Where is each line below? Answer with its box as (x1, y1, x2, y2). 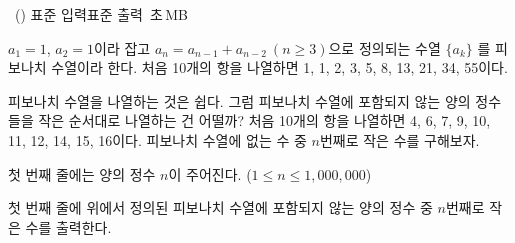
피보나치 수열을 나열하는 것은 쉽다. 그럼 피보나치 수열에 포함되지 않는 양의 (8, 90, 471, 111)
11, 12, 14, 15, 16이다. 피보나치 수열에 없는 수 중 (8, 129, 307, 150)
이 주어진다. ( (168, 163, 252, 184)
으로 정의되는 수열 (328, 37, 441, 58)
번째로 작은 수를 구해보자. (319, 129, 480, 150)
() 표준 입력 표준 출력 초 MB (14, 4, 188, 24)
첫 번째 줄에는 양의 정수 (8, 163, 156, 184)
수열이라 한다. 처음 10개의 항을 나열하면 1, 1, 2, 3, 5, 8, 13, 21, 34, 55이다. (51, 57, 508, 78)
